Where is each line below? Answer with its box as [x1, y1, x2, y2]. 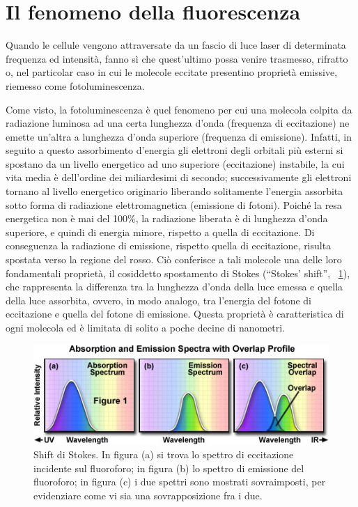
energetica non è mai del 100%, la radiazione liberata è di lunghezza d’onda [6, 211, 328, 226]
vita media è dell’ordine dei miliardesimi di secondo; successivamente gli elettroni [6, 170, 352, 185]
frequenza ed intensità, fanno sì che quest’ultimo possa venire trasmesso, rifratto [6, 51, 348, 65]
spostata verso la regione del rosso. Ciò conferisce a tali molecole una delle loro [6, 252, 342, 267]
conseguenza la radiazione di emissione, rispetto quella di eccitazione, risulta [6, 238, 332, 253]
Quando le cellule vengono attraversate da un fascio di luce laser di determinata [6, 38, 346, 52]
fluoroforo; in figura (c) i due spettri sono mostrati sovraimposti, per [33, 474, 326, 489]
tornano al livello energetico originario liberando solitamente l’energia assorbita [6, 184, 343, 198]
